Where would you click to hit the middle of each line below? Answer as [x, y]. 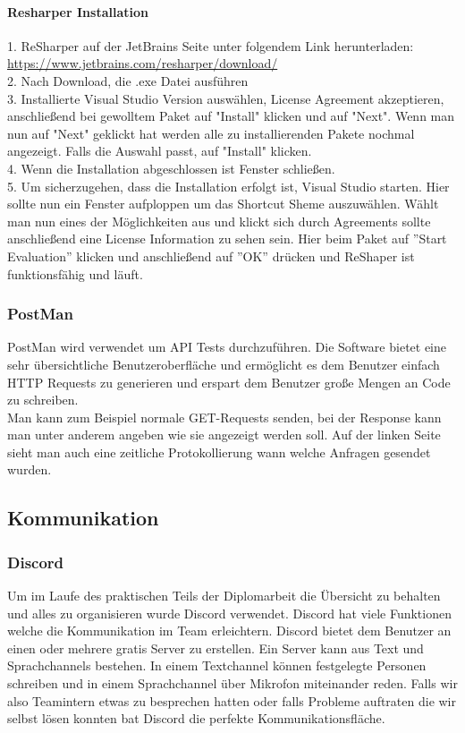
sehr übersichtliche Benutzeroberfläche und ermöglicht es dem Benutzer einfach [224, 364]
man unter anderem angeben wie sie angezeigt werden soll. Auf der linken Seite [224, 435]
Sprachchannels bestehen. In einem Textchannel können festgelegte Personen [217, 665]
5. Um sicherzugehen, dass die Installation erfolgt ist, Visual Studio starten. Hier [228, 186]
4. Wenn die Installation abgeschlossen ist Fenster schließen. [171, 168]
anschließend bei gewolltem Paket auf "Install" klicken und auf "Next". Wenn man [231, 116]
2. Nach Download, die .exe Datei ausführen [128, 80]
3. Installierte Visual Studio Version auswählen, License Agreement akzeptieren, [226, 98]
